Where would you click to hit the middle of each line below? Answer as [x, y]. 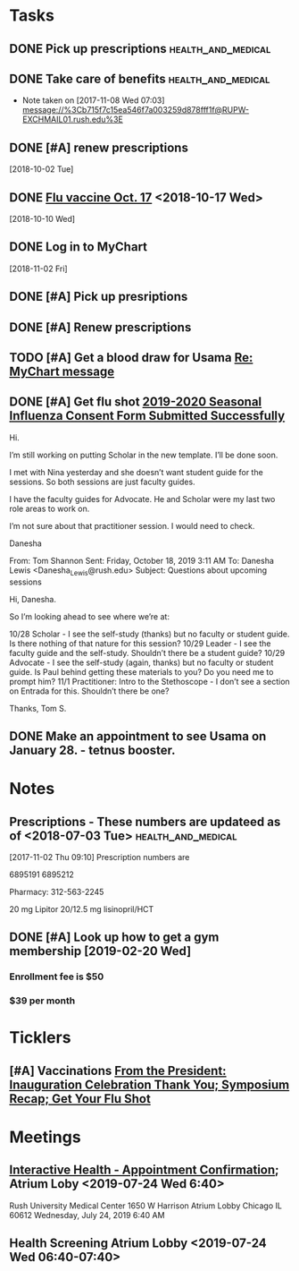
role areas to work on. [50, 508]
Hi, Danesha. [33, 599]
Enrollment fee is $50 [57, 977]
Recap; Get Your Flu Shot [80, 1099]
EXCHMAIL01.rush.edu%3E [72, 119]
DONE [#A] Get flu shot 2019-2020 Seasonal [136, 402]
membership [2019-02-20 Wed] [100, 951]
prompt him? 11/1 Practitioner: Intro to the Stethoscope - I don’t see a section [149, 681]
